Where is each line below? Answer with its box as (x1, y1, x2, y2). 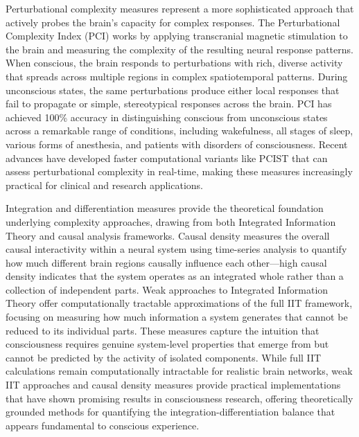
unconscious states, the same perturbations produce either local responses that (6, 82, 340, 97)
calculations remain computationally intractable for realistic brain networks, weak (6, 364, 353, 378)
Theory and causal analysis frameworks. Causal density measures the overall (6, 228, 330, 242)
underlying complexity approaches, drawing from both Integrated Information (6, 214, 336, 229)
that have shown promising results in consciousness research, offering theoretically (6, 391, 353, 405)
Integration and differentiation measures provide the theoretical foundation (6, 201, 324, 215)
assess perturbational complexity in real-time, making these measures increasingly (6, 164, 353, 179)
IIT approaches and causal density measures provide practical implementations (6, 377, 341, 392)
